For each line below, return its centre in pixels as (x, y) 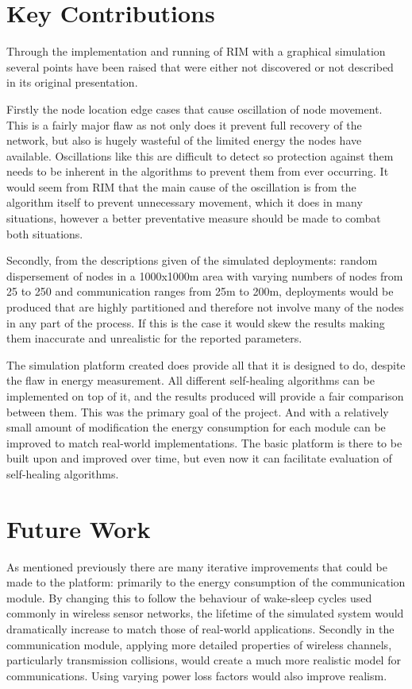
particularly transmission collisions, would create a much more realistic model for (204, 660)
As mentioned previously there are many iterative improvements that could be (197, 566)
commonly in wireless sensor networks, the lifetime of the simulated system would (205, 613)
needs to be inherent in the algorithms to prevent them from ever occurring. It (198, 171)
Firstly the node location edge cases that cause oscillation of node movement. (194, 108)
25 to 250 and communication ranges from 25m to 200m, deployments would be (200, 291)
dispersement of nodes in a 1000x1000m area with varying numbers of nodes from (205, 275)
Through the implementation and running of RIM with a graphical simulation (196, 51)
